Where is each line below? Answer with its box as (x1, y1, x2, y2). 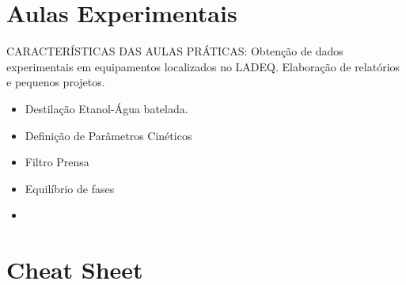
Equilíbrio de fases (25, 180, 115, 196)
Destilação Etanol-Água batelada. (25, 100, 188, 116)
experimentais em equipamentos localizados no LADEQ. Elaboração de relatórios (6, 58, 400, 74)
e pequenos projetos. (6, 74, 105, 90)
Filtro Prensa (25, 154, 89, 170)
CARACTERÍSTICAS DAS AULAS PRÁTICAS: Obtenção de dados (6, 43, 343, 59)
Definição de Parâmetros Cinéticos (25, 127, 192, 143)
